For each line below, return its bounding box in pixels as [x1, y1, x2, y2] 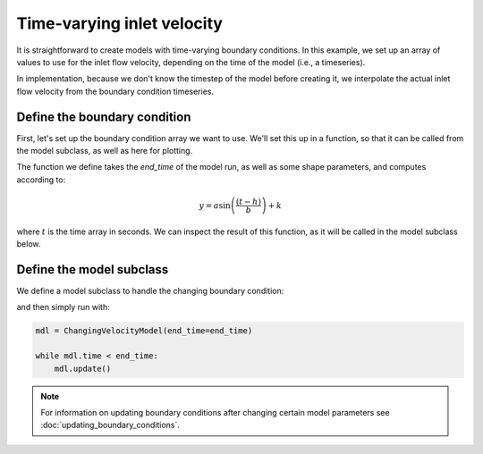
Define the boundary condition [16, 109, 191, 124]
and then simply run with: [16, 302, 111, 313]
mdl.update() [54, 363, 112, 374]
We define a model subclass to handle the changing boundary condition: [16, 286, 284, 297]
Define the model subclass [16, 262, 169, 277]
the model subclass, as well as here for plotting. [16, 146, 193, 156]
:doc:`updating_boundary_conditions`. [40, 420, 181, 431]
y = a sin [199, 200, 232, 210]
